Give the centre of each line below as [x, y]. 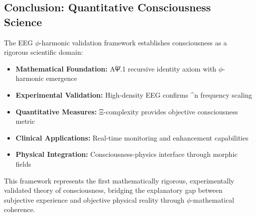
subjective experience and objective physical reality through [94, 199]
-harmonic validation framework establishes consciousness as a [133, 42]
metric [25, 121]
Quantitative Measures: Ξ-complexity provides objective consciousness [127, 111]
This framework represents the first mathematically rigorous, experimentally [119, 180]
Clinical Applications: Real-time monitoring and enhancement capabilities [132, 137]
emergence [62, 78]
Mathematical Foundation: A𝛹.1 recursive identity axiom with [116, 68]
